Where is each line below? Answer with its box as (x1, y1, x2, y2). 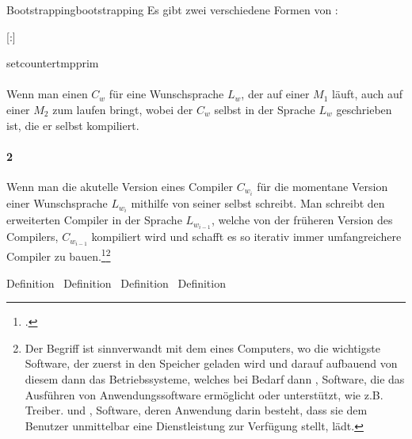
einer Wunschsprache (6, 195, 108, 212)
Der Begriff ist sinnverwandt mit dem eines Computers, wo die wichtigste (25, 339, 380, 356)
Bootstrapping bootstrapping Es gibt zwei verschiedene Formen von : (6, 2, 338, 17)
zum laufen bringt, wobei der (52, 101, 193, 117)
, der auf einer (241, 86, 310, 102)
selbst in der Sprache (214, 101, 315, 117)
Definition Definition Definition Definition (6, 274, 226, 291)
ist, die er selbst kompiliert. (6, 116, 139, 133)
